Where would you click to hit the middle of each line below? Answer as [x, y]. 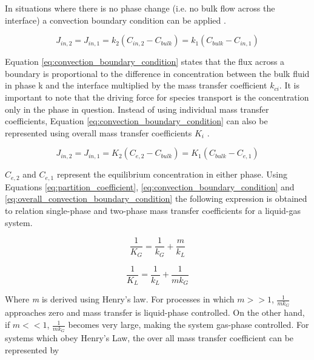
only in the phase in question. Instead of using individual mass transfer [137, 109]
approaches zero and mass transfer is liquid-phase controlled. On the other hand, [155, 312]
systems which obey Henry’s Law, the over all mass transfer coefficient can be [149, 338]
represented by [32, 349]
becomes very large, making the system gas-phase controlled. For [189, 325]
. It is [289, 85]
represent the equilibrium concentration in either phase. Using [172, 174]
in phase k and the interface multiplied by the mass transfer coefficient [136, 85]
